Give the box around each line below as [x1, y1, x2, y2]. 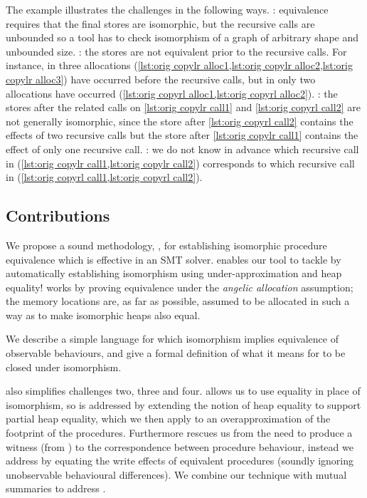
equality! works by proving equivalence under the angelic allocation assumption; [6, 279, 353, 294]
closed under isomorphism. [6, 359, 122, 374]
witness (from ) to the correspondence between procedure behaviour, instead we [6, 439, 353, 454]
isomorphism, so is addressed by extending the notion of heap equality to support [6, 397, 361, 412]
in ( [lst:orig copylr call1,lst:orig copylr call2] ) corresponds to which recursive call [6, 155, 355, 170]
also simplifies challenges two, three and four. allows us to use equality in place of [6, 383, 361, 398]
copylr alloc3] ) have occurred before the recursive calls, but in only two [6, 71, 316, 86]
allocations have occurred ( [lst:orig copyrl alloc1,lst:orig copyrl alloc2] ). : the [6, 85, 338, 100]
